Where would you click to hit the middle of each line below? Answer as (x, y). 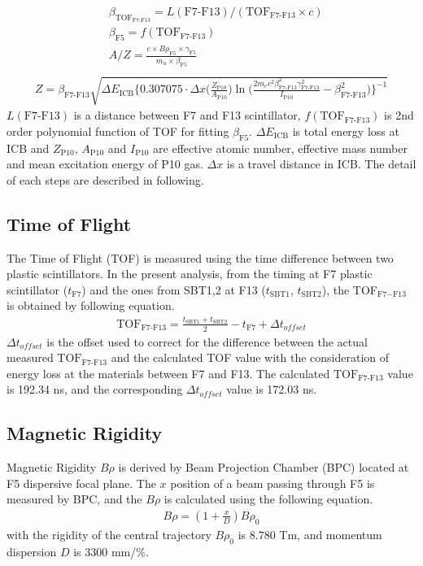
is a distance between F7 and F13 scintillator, (187, 115)
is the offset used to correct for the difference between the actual (207, 341)
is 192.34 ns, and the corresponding (95, 389)
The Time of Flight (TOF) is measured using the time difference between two (200, 257)
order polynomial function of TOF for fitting (118, 131)
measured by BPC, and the (74, 499)
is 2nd (399, 115)
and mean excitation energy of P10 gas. (105, 164)
